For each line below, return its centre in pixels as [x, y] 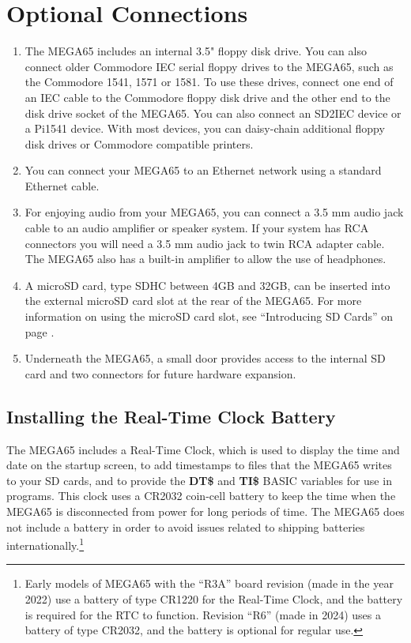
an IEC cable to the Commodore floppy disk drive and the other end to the [207, 97]
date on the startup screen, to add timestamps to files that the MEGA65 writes [199, 465]
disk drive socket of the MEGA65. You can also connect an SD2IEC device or [213, 113]
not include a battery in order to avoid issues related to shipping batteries [186, 526]
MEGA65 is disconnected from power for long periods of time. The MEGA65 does [205, 511]
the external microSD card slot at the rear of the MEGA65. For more [193, 301]
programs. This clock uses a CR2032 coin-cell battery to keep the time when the [201, 496]
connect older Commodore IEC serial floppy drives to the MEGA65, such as [209, 66]
